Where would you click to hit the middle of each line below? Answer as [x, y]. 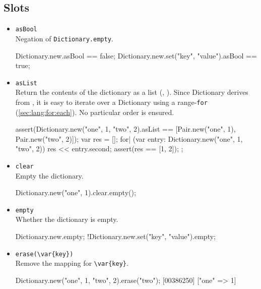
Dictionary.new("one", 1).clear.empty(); [76, 192]
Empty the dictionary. [49, 175]
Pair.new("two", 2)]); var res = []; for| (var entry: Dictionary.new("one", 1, [129, 138]
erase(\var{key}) [44, 254]
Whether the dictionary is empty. [67, 219]
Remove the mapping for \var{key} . [72, 263]
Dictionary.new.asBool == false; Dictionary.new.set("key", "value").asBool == [136, 55]
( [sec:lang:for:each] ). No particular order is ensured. [95, 112]
